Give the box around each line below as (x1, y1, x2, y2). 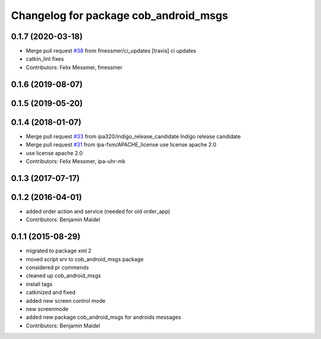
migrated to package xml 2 (26, 247, 92, 255)
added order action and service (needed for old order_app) (26, 208, 171, 215)
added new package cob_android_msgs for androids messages (26, 313, 181, 321)
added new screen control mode (26, 297, 106, 304)
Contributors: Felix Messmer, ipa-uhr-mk (26, 157, 126, 164)
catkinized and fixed (26, 289, 75, 296)
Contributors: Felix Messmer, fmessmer (26, 64, 123, 71)
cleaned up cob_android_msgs (26, 272, 101, 279)
